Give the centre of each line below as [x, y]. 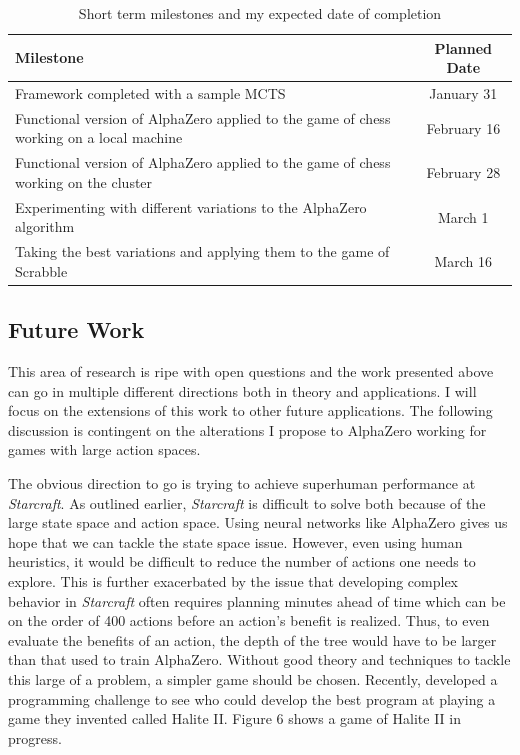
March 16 [463, 260]
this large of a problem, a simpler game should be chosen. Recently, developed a [253, 678]
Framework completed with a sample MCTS [150, 93]
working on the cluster [84, 181]
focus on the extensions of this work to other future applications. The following [250, 410]
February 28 [463, 172]
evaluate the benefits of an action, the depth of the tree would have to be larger [252, 639]
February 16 [463, 127]
